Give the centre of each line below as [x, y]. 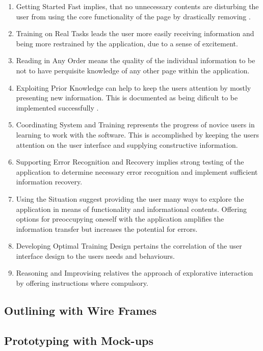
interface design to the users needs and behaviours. [96, 255]
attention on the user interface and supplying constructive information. [127, 144]
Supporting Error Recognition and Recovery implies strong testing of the [130, 162]
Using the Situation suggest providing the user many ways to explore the [130, 198]
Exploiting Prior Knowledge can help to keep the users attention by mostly [134, 87]
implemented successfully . [57, 107]
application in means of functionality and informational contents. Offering [131, 209]
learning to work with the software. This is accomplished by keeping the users [137, 134]
